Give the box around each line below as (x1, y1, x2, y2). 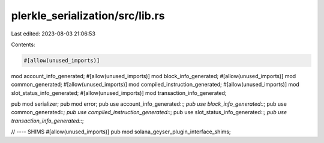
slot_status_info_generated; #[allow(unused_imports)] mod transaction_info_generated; (11, 89, 227, 96)
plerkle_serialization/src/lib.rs (11, 9, 165, 22)
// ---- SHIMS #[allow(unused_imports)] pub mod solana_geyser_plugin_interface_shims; (11, 128, 231, 135)
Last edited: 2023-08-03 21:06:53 (11, 30, 96, 37)
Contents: (11, 41, 35, 48)
